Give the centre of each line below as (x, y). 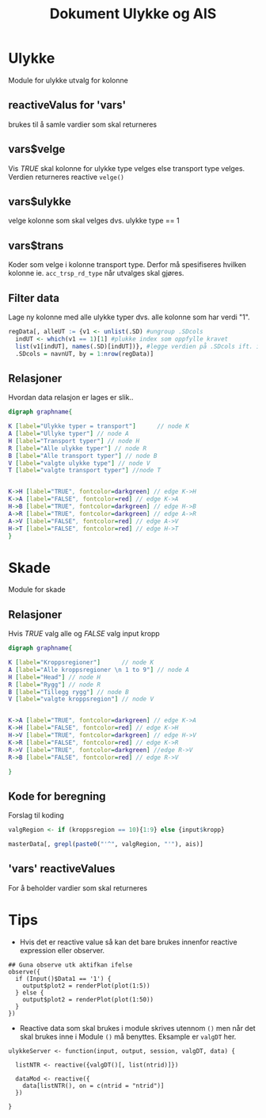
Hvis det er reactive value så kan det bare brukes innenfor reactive (128, 942)
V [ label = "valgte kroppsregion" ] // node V (81, 699)
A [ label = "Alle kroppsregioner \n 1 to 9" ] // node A (99, 670)
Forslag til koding (36, 815)
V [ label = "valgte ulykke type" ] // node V (79, 463)
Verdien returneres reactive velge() (66, 177)
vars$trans (36, 245)
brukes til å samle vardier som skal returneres (82, 124)
